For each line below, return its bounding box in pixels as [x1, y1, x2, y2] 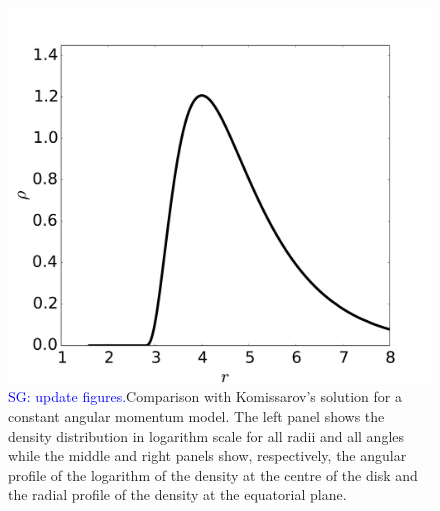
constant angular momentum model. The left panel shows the [8, 405, 385, 426]
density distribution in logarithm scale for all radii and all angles [8, 425, 405, 446]
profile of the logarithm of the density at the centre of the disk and [8, 464, 418, 485]
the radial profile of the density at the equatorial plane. [8, 484, 347, 505]
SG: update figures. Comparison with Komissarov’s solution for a [8, 386, 402, 407]
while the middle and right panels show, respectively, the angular [8, 445, 407, 466]
